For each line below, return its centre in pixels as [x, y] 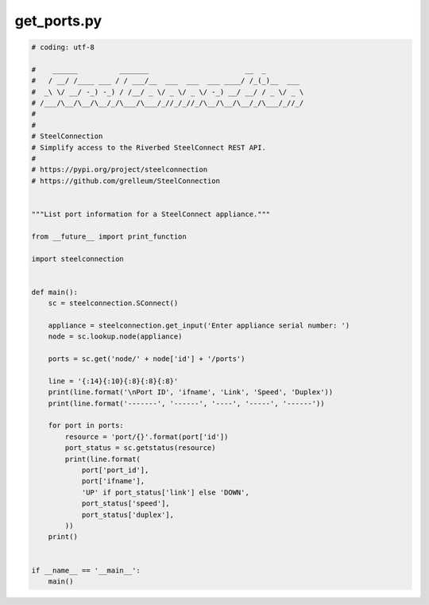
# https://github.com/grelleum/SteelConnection [126, 180]
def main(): [55, 292]
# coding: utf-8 [63, 47]
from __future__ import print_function [109, 236]
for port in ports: [86, 426]
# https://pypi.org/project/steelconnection [120, 170]
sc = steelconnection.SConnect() [113, 303]
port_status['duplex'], [128, 514]
